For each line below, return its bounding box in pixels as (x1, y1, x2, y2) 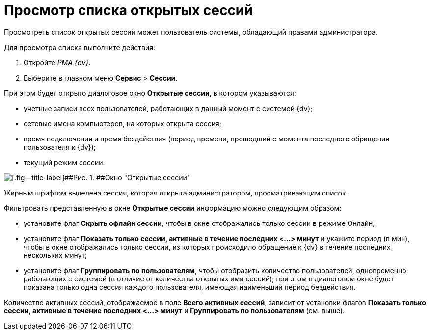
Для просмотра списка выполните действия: (4, 43, 156, 52)
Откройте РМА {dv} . (24, 58, 91, 67)
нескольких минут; (24, 250, 87, 259)
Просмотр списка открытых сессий (4, 2, 253, 19)
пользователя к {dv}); (24, 142, 96, 151)
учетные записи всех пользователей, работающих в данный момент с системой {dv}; (24, 104, 313, 112)
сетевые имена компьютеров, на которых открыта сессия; (24, 119, 221, 128)
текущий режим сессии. (24, 158, 105, 167)
